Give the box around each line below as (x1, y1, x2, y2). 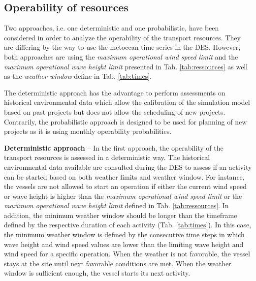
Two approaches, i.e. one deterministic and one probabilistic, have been (4, 23, 219, 33)
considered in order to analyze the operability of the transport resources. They (4, 32, 241, 42)
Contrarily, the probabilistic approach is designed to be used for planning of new (4, 116, 247, 126)
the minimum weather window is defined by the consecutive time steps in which (4, 229, 245, 240)
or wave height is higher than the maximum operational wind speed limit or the (4, 190, 242, 201)
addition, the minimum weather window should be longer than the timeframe (4, 210, 237, 220)
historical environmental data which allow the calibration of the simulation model (4, 97, 250, 107)
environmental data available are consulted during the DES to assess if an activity (4, 161, 252, 172)
